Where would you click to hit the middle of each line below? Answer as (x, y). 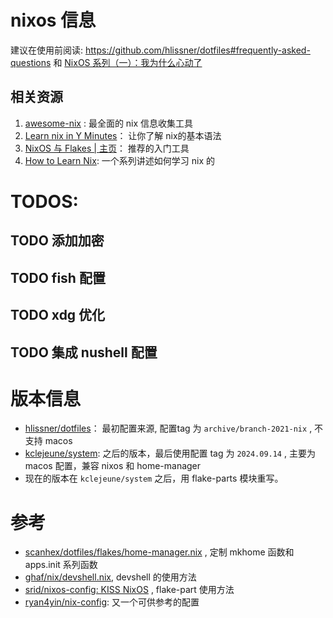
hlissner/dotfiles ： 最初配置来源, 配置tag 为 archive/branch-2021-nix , (168, 428)
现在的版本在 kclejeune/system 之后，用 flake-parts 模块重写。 (154, 478)
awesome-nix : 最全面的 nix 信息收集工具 (109, 123)
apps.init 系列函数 (61, 565)
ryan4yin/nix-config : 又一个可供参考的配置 (112, 602)
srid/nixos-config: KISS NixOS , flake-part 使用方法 (129, 590)
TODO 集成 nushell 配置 (84, 352)
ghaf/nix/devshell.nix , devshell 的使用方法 (110, 577)
